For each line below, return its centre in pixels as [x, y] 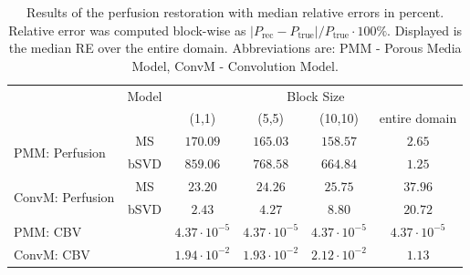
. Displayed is [425, 30]
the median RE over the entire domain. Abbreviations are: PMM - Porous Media [235, 48]
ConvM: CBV [52, 254]
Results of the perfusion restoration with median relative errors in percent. [235, 12]
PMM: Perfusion [60, 152]
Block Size [316, 95]
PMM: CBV [48, 231]
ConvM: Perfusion [64, 197]
